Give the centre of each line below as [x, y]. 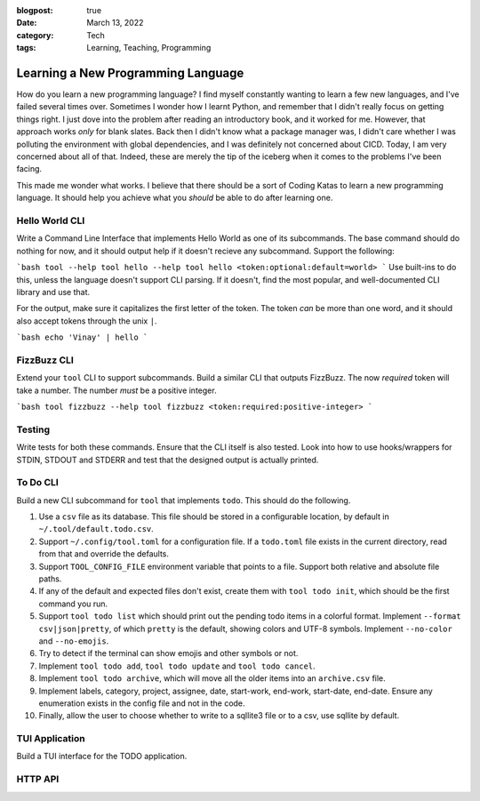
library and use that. [53, 292]
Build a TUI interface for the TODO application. [102, 757]
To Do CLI [38, 483]
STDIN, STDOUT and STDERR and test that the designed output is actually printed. [168, 460]
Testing [33, 429]
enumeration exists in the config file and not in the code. [142, 703]
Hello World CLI [51, 220]
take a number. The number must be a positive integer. [116, 390]
